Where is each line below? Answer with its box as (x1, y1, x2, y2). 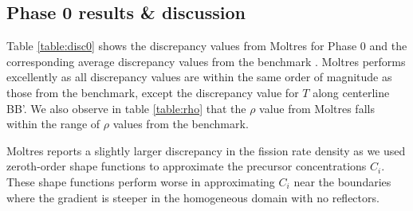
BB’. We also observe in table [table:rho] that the (6, 100, 246, 116)
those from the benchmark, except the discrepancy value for (6, 84, 299, 100)
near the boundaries (293, 173, 391, 190)
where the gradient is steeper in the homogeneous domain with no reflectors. (6, 189, 380, 205)
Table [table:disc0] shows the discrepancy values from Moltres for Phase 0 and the (6, 37, 407, 54)
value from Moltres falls (259, 100, 375, 116)
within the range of (6, 115, 100, 132)
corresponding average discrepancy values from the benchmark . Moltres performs (6, 53, 406, 69)
